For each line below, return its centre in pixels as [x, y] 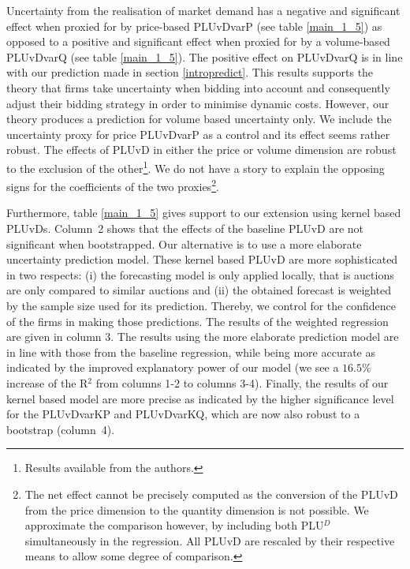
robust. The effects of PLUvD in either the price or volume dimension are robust [201, 150]
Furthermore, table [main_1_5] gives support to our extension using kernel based [204, 213]
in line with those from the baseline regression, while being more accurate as [191, 352]
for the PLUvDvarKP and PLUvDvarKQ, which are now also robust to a [183, 414]
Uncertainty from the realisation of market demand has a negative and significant [203, 10]
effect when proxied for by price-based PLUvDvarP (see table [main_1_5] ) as [194, 26]
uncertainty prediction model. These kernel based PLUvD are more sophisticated [202, 259]
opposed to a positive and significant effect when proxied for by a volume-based [198, 41]
